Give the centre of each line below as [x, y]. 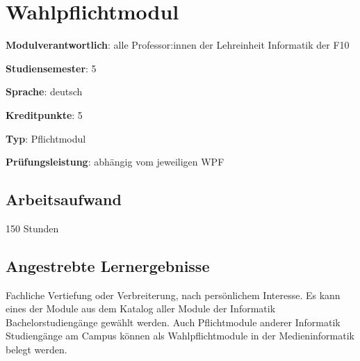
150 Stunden [32, 228]
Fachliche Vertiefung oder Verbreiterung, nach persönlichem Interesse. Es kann [173, 295]
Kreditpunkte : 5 [44, 114]
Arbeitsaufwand [64, 199]
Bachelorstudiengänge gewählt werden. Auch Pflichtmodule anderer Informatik [173, 322]
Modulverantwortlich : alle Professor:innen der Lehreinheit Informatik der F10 [178, 45]
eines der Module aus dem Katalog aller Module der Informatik [141, 308]
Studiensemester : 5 [51, 68]
